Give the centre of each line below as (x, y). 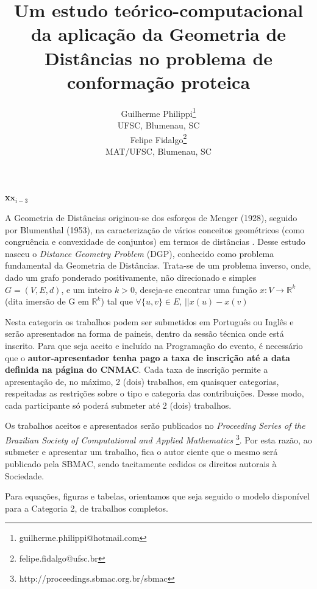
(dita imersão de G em (47, 301)
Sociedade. (25, 475)
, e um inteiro (87, 289)
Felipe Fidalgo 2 (158, 138)
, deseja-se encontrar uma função (196, 289)
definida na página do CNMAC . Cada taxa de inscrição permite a (137, 369)
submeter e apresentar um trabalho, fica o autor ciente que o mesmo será (141, 452)
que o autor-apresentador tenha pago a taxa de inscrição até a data (148, 357)
